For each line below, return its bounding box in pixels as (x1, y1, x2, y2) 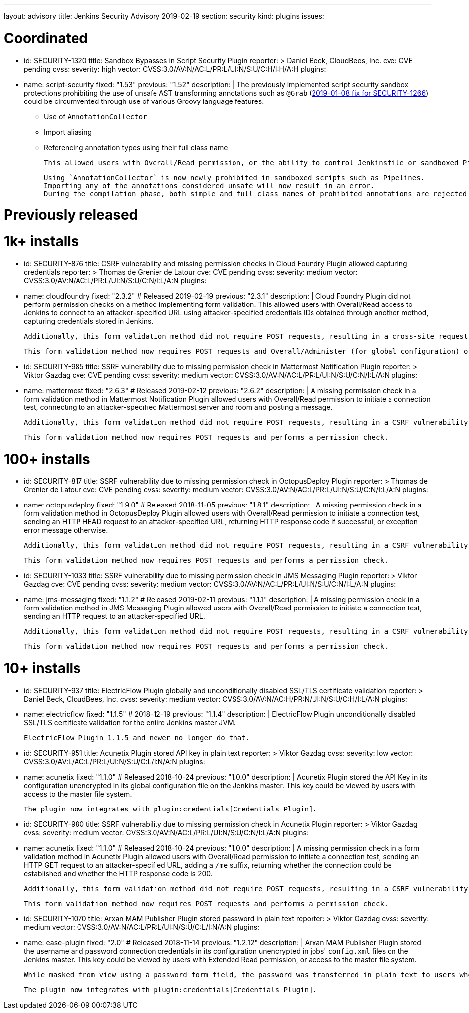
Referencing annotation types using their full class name (44, 143, 228, 152)
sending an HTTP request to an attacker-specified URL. (24, 612, 205, 621)
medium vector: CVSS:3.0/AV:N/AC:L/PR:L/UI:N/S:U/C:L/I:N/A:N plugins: (24, 922, 260, 931)
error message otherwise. (24, 526, 108, 535)
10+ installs (4, 660, 81, 677)
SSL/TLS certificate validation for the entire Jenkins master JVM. (24, 718, 236, 727)
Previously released (4, 206, 138, 224)
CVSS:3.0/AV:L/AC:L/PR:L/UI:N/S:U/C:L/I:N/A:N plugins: (24, 757, 205, 766)
